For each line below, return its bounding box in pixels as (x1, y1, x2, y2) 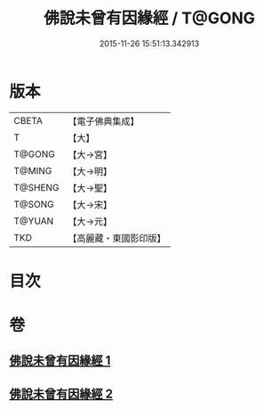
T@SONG (13, 198, 55, 210)
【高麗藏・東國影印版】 (68, 232, 166, 244)
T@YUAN (13, 215, 54, 227)
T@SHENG (13, 181, 60, 193)
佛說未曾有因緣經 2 (9, 386, 114, 401)
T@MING (13, 164, 52, 176)
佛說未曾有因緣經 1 (9, 353, 111, 368)
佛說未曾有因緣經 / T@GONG (43, 8, 256, 29)
